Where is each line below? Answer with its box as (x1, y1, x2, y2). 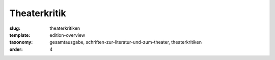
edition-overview (49, 32, 86, 38)
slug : (9, 25, 20, 31)
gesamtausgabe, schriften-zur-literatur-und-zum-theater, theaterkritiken (49, 39, 202, 45)
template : (9, 32, 31, 38)
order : (9, 46, 23, 52)
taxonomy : (9, 39, 33, 45)
